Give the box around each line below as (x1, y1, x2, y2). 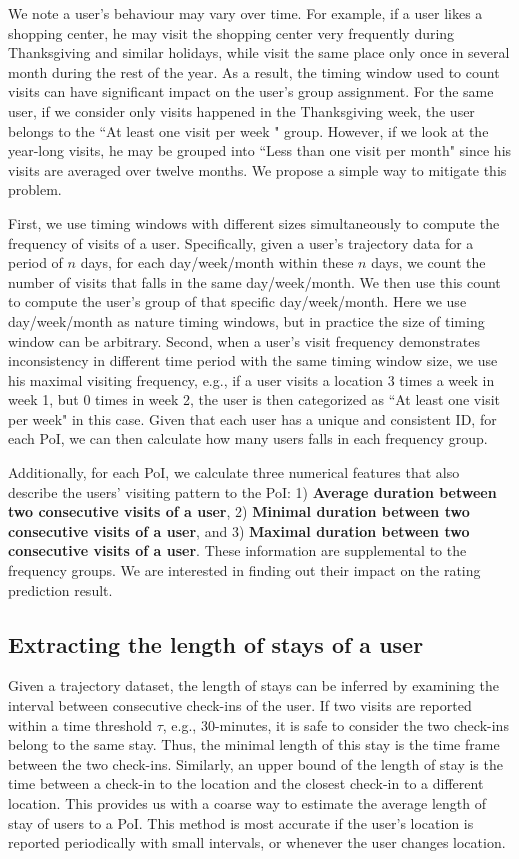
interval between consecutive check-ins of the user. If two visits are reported (8, 695, 472, 716)
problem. (8, 179, 62, 200)
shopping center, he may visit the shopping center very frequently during (8, 22, 455, 43)
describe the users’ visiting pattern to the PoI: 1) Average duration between (8, 481, 497, 502)
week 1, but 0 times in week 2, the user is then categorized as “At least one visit (8, 389, 500, 410)
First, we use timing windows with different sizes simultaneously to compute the (8, 212, 500, 233)
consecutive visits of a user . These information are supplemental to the (8, 540, 467, 561)
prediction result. (8, 579, 113, 600)
